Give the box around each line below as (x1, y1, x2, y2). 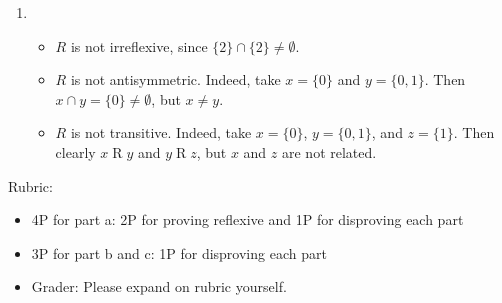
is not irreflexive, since (70, 35, 208, 56)
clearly (55, 141, 96, 162)
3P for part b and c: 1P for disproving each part (31, 242, 327, 263)
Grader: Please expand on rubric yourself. (31, 276, 287, 297)
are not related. (282, 141, 377, 162)
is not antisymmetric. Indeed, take (70, 69, 281, 90)
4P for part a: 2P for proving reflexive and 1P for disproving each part (31, 209, 464, 230)
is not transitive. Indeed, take (70, 122, 252, 143)
